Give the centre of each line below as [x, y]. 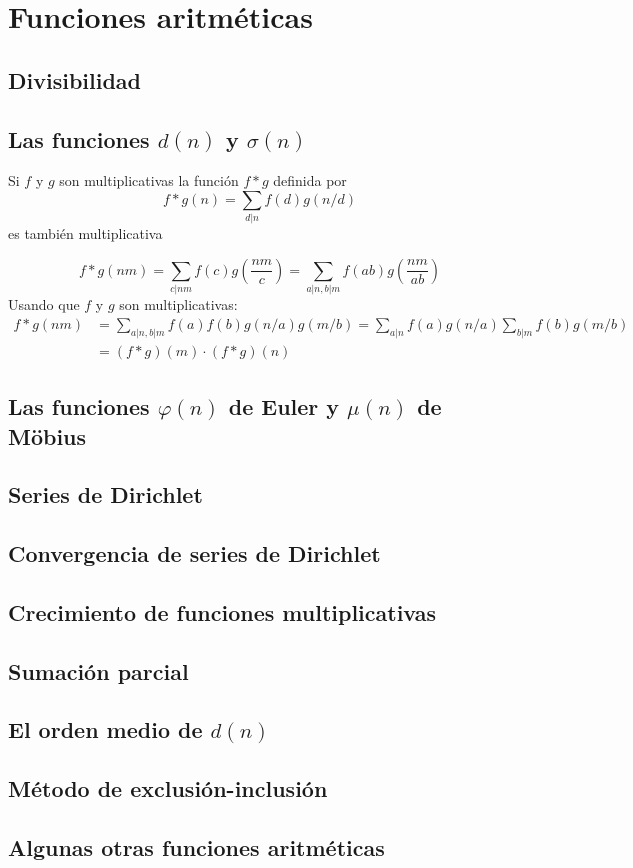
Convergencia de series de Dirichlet [194, 553]
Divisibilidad [74, 79]
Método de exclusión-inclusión [168, 788]
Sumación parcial [98, 670]
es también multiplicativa [85, 233]
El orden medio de [105, 729]
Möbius [47, 435]
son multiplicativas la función [149, 180]
